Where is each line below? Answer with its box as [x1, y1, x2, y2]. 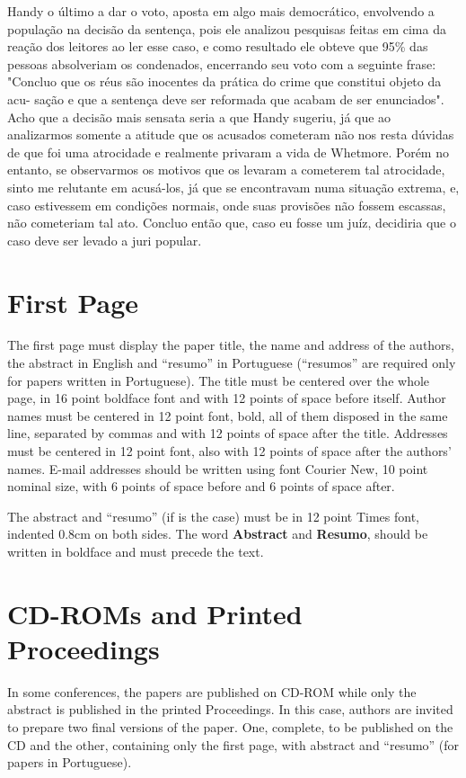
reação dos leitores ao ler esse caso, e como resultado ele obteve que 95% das [7, 37, 428, 56]
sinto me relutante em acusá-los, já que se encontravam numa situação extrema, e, [7, 177, 460, 196]
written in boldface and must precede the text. [7, 541, 264, 560]
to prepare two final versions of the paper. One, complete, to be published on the [7, 718, 453, 737]
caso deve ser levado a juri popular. [7, 230, 202, 249]
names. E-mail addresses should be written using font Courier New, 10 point [7, 459, 428, 478]
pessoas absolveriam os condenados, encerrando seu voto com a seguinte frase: [7, 54, 436, 73]
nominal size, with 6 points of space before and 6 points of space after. [7, 477, 395, 496]
